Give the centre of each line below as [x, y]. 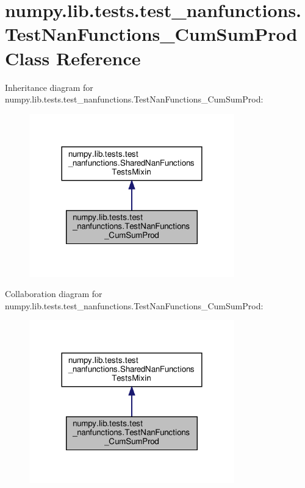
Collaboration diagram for [54, 294]
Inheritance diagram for [49, 87]
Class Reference [73, 58]
